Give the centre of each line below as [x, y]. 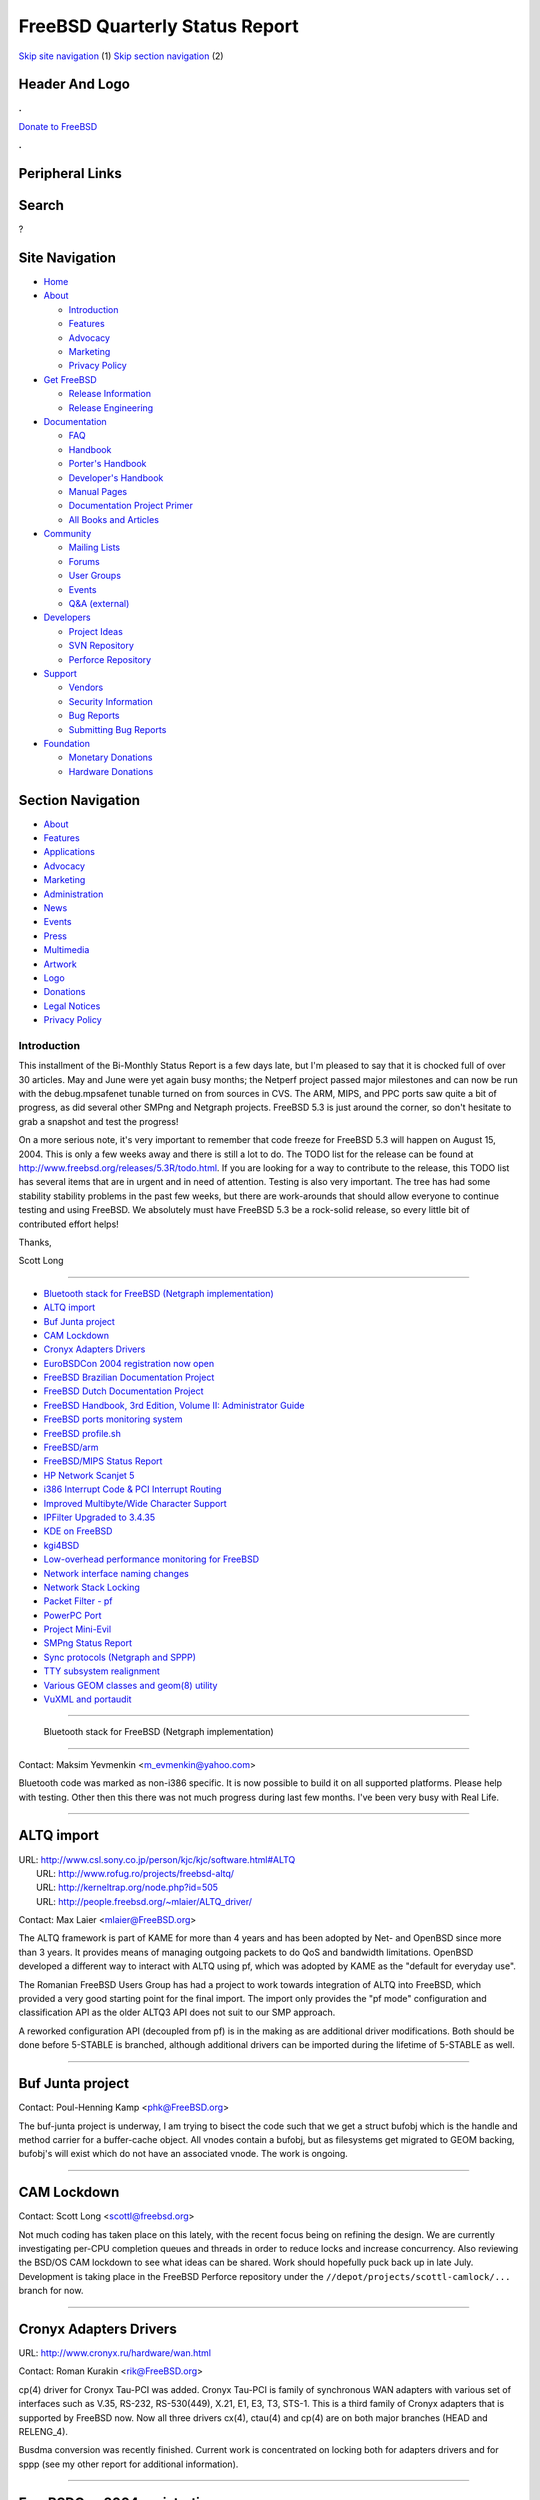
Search [41, 205]
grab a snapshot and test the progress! [98, 1121]
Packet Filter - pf [78, 1601]
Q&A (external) [99, 604]
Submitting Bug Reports [117, 729]
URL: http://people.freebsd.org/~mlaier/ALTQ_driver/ [144, 1901]
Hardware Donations [111, 771]
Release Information [110, 394]
